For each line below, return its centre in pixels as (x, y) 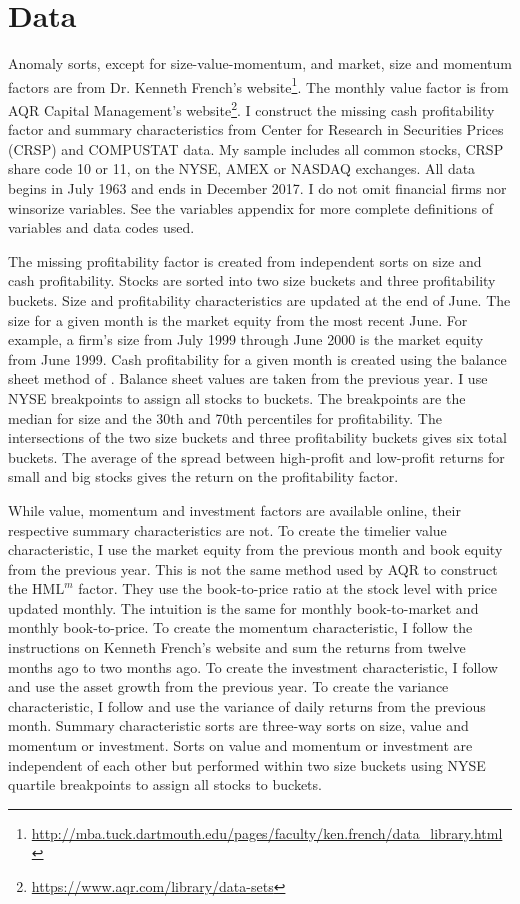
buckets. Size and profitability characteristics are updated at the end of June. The (259, 299)
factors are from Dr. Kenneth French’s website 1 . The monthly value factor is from (258, 85)
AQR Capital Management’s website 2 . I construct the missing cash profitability (251, 108)
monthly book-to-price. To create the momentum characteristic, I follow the (240, 627)
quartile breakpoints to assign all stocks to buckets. (165, 784)
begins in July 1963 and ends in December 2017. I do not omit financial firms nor (257, 188)
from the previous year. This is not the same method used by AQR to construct (253, 568)
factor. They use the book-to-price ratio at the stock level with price (287, 588)
